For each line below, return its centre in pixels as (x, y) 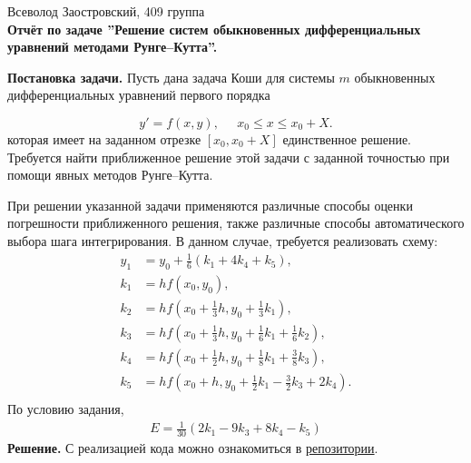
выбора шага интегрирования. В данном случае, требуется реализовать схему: (223, 240)
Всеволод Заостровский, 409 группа (106, 11)
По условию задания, (66, 409)
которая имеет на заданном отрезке (104, 138)
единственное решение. (347, 138)
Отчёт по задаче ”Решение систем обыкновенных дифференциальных (214, 29)
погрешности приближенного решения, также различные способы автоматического (236, 223)
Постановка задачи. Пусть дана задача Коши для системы (171, 77)
